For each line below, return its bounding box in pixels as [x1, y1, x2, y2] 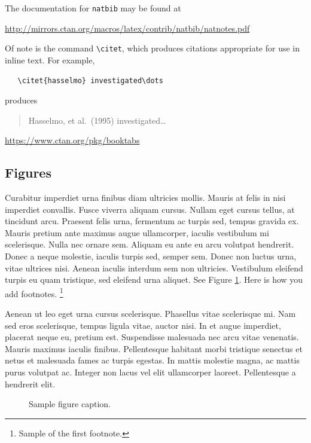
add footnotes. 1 [5, 285, 63, 300]
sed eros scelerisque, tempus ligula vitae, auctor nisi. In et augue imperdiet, [5, 319, 281, 331]
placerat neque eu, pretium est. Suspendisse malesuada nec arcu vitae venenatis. [5, 331, 299, 343]
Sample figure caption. [29, 398, 111, 410]
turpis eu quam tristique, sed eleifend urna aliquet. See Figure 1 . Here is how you [5, 273, 303, 286]
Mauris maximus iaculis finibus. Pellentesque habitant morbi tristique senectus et [5, 342, 303, 355]
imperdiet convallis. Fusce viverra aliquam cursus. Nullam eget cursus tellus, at [5, 203, 295, 215]
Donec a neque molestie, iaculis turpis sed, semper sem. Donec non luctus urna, [5, 250, 297, 262]
